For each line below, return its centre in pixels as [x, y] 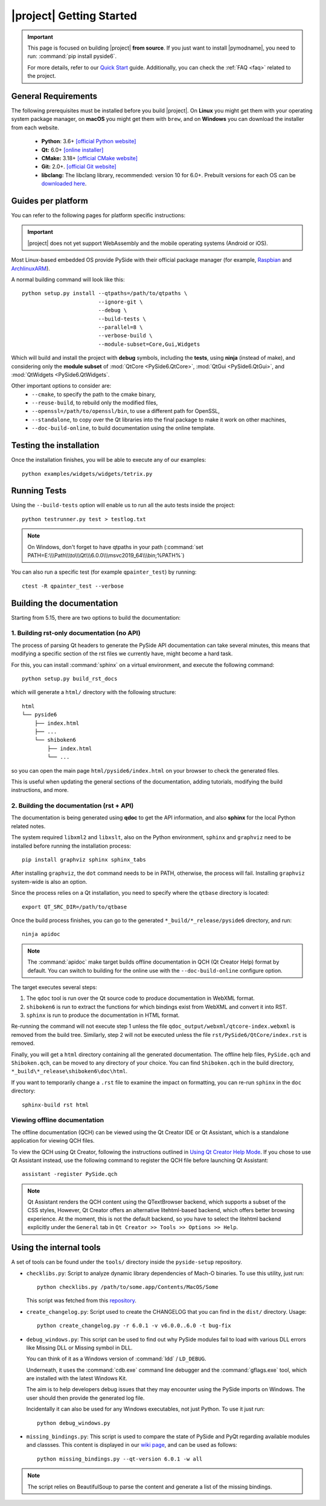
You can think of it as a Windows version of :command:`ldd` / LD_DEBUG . [116, 1359]
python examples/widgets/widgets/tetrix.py [87, 474]
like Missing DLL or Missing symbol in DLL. [79, 1348]
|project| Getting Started [74, 16]
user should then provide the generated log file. [85, 1398]
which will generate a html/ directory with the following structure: [94, 692]
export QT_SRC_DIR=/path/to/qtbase [75, 907]
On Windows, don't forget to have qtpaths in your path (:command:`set [115, 547]
